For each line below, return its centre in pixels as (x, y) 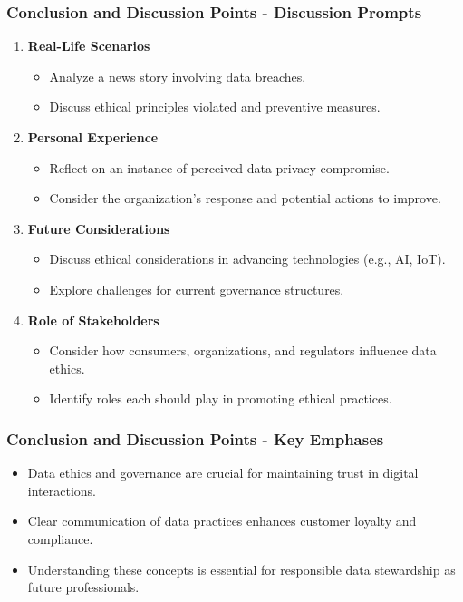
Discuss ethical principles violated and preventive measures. (215, 107)
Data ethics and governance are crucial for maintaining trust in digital (223, 473)
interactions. (62, 490)
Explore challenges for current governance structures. (197, 289)
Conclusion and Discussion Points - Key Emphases (195, 438)
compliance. (60, 538)
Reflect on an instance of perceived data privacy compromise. (219, 167)
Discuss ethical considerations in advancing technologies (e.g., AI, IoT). (247, 259)
